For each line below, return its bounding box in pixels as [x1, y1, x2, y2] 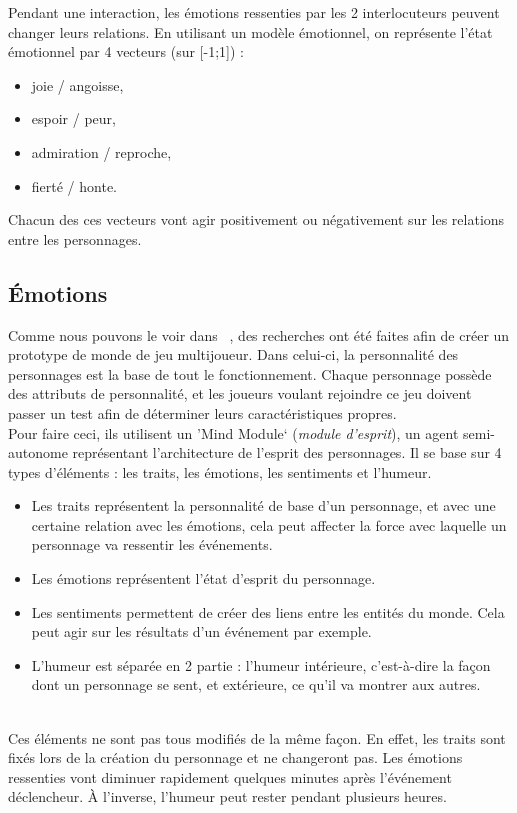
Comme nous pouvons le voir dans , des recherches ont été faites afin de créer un [8, 324, 510, 345]
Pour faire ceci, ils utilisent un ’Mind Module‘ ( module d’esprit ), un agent [8, 422, 459, 443]
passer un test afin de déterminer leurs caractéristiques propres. [8, 402, 397, 423]
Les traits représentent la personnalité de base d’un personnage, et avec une [31, 495, 496, 516]
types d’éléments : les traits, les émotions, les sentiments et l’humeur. [8, 461, 432, 482]
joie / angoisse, [31, 74, 124, 95]
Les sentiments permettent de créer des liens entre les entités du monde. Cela [31, 601, 505, 622]
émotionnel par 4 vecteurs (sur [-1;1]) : [8, 41, 244, 62]
